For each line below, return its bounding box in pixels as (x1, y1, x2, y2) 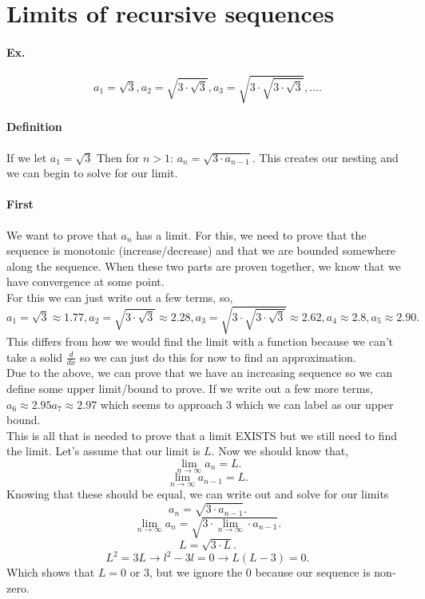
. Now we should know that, (211, 442, 349, 459)
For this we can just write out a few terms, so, (6, 288, 233, 305)
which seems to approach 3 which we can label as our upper (100, 395, 394, 412)
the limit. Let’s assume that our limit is (6, 442, 201, 459)
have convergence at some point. (6, 273, 165, 290)
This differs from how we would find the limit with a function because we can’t (6, 333, 394, 350)
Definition (6, 118, 62, 135)
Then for (97, 149, 140, 165)
